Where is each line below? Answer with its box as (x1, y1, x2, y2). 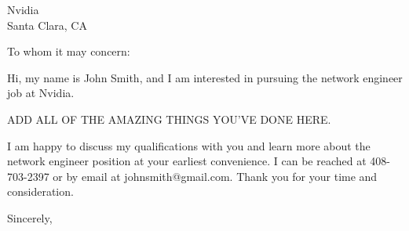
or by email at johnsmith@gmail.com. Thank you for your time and (53, 168, 378, 184)
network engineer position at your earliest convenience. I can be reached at (7, 153, 367, 169)
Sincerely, (7, 209, 53, 226)
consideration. (7, 183, 74, 200)
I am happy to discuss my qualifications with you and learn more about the (7, 137, 371, 153)
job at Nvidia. (7, 85, 75, 101)
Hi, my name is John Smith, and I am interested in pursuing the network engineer (7, 69, 403, 85)
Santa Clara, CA (7, 16, 87, 33)
